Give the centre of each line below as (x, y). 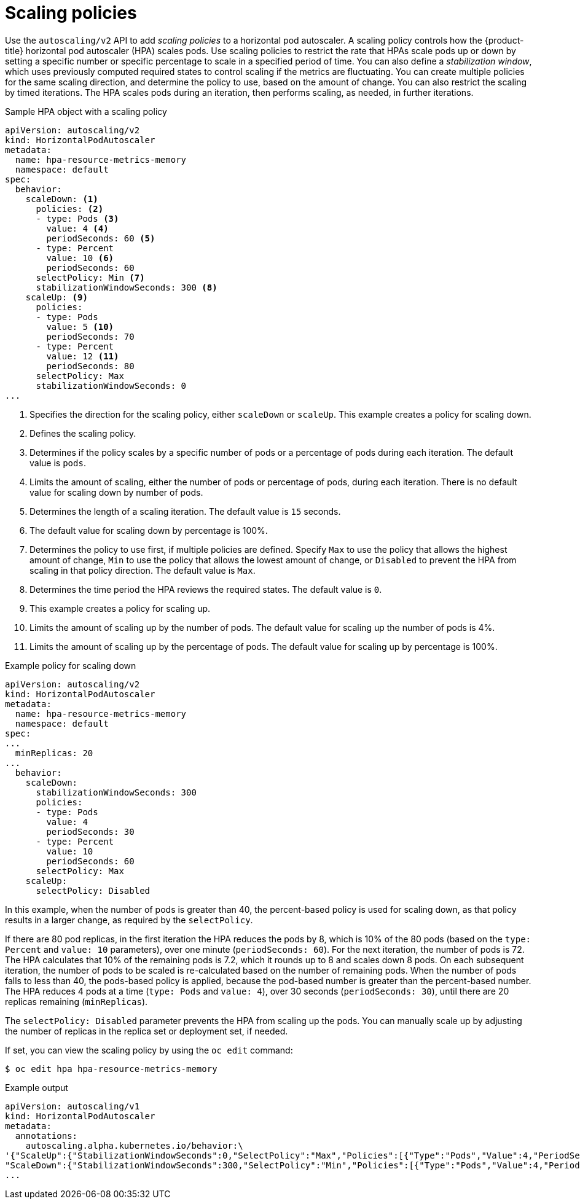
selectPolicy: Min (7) (90, 277)
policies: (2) (70, 209)
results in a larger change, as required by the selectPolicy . (129, 920)
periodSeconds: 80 (90, 366)
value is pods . (58, 463)
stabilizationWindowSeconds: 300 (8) (127, 287)
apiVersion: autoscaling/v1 (72, 1106)
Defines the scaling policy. (83, 433)
